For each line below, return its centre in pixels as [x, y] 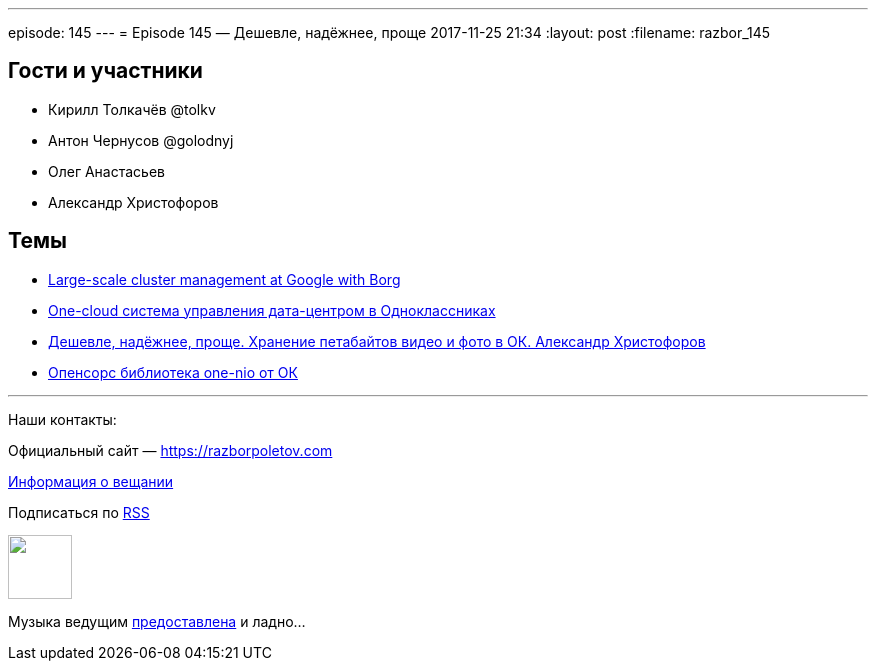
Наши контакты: [62, 419]
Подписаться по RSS [79, 512]
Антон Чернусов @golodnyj [141, 140]
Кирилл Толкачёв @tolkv [132, 109]
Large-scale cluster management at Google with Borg [224, 279]
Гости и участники [105, 71]
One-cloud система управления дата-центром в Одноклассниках [272, 310]
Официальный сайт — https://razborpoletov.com [170, 450]
